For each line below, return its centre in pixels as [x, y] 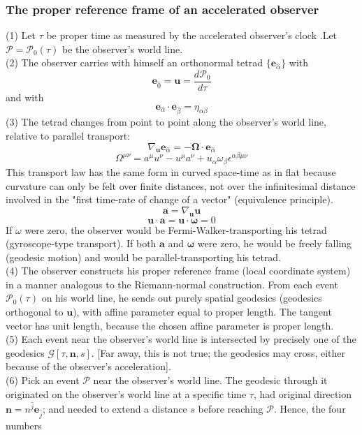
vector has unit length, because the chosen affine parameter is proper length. [170, 325]
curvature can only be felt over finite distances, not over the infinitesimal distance [181, 185]
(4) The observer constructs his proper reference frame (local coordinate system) [178, 271]
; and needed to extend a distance [115, 408]
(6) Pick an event [43, 380]
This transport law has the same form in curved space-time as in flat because [171, 171]
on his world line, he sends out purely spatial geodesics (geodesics [182, 298]
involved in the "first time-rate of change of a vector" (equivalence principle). [169, 199]
